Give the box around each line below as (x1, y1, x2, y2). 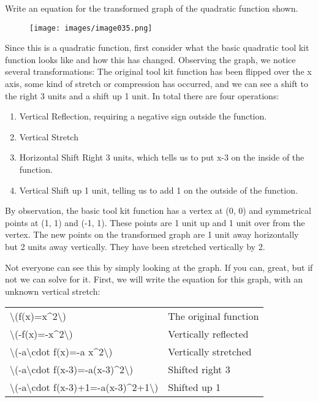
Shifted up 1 (168, 380, 221, 395)
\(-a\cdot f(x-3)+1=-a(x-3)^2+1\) (10, 380, 159, 395)
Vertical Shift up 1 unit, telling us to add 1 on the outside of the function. (19, 183, 298, 196)
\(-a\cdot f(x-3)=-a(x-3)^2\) (10, 362, 134, 377)
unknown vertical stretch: (5, 284, 100, 297)
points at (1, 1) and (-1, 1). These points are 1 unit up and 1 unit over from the (5, 216, 305, 229)
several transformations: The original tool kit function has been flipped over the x (5, 65, 312, 78)
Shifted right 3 (168, 362, 230, 377)
